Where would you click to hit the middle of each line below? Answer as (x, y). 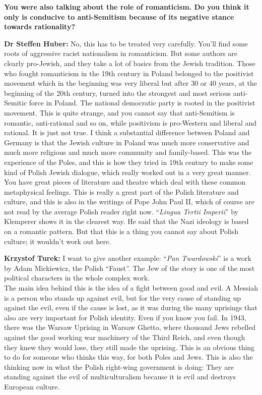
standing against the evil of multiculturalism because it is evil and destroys (120, 377)
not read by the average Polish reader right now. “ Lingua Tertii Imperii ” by (121, 211)
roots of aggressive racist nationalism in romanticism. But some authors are (121, 53)
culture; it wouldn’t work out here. (58, 241)
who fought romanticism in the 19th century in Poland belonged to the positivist (129, 73)
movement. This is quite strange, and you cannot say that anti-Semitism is (119, 112)
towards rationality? (40, 26)
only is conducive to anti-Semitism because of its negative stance (119, 16)
